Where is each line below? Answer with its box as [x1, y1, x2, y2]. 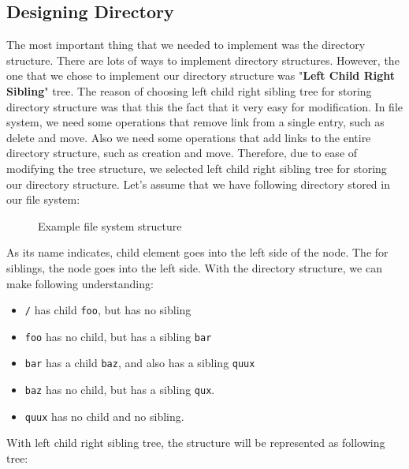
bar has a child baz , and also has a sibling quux [24, 355, 255, 371]
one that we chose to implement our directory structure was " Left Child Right [6, 67, 396, 84]
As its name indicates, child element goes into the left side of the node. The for [6, 244, 389, 261]
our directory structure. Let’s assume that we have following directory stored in [6, 175, 390, 192]
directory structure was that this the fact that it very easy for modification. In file [6, 98, 403, 114]
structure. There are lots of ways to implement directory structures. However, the [6, 51, 400, 68]
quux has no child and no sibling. [24, 407, 184, 424]
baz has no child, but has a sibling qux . [24, 381, 215, 398]
